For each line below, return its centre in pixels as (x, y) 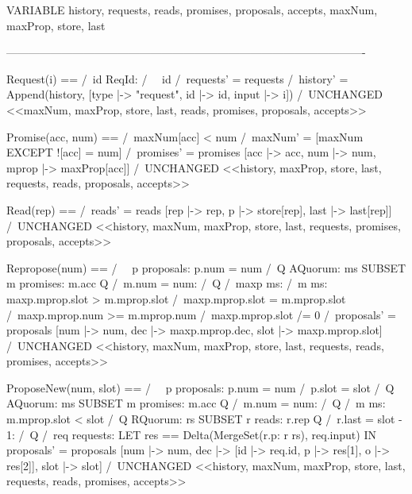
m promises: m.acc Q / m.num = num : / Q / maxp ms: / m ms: (167, 283)
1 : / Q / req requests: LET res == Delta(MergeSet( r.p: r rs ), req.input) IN (191, 434)
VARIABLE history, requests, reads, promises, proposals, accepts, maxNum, (192, 10)
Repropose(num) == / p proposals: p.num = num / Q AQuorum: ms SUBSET (206, 267)
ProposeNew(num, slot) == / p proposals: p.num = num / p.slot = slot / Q (200, 387)
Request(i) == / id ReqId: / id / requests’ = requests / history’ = (177, 78)
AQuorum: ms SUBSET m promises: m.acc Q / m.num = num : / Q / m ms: (196, 403)
